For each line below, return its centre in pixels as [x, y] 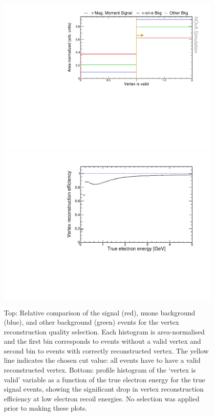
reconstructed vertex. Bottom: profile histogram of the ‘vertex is [100, 370]
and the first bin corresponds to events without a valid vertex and [103, 341]
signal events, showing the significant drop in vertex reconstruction [104, 389]
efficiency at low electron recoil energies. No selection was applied [102, 398]
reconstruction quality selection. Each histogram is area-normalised [104, 331]
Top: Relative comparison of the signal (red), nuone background [100, 312]
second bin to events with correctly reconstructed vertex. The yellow [106, 350]
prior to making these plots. [46, 408]
